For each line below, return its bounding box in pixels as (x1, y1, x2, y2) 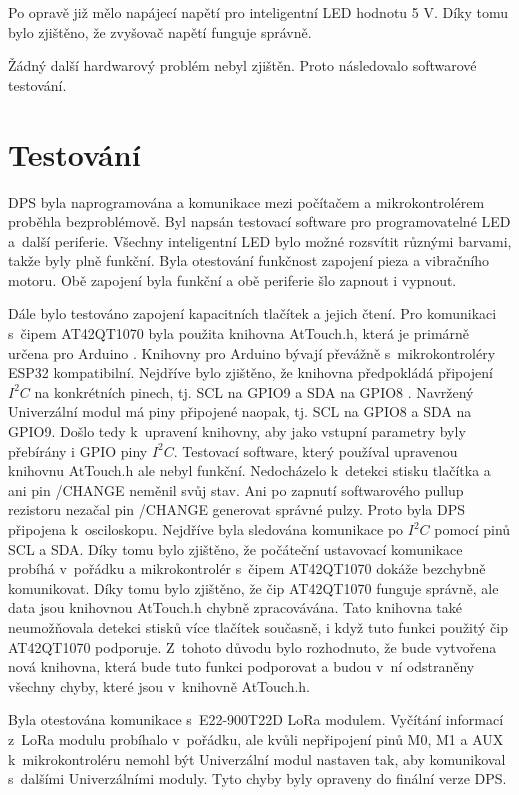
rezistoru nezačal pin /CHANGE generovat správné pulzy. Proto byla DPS (8, 499, 466, 520)
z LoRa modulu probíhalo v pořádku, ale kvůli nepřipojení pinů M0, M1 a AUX (8, 728, 504, 749)
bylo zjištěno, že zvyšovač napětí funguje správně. (8, 21, 312, 42)
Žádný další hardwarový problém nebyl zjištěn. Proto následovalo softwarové (8, 55, 477, 76)
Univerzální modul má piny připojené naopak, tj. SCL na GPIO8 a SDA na (8, 401, 472, 422)
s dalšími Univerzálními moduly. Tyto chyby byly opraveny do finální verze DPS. (8, 768, 507, 789)
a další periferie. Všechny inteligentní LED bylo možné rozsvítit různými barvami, (8, 230, 512, 251)
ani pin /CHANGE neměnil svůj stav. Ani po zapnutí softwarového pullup (8, 479, 464, 500)
